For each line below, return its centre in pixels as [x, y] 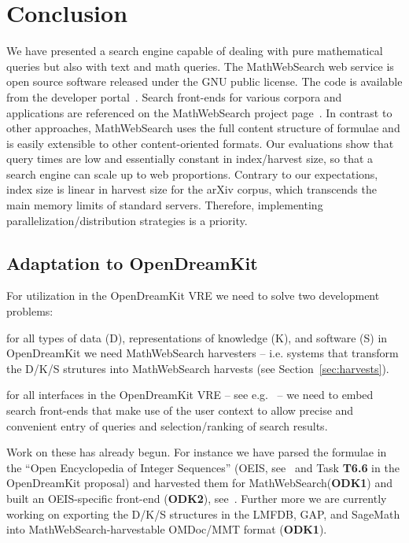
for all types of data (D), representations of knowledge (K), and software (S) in [197, 337]
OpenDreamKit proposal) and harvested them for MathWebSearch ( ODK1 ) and [200, 483]
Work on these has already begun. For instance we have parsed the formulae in [197, 452]
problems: [30, 311]
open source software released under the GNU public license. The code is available [204, 81]
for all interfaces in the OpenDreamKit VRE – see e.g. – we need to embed [190, 395]
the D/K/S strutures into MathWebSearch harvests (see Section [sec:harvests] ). [198, 368]
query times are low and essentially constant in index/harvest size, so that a [190, 159]
